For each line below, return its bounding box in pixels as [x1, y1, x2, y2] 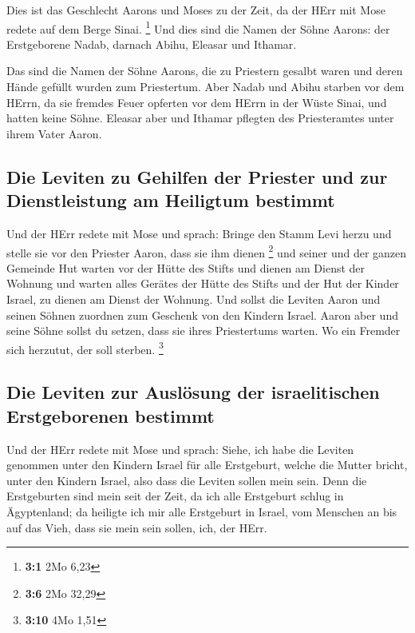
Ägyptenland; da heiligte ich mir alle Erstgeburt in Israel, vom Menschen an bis [6, 504, 397, 520]
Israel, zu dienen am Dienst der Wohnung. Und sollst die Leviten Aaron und [6, 291, 381, 308]
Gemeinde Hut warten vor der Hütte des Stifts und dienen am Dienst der [6, 259, 366, 276]
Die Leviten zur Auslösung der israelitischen [6, 380, 380, 404]
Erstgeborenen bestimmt [6, 403, 215, 428]
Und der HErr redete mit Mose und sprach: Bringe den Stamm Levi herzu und [6, 225, 392, 241]
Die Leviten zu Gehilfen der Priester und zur [6, 164, 388, 189]
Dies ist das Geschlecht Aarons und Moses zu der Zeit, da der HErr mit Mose [6, 2, 385, 18]
